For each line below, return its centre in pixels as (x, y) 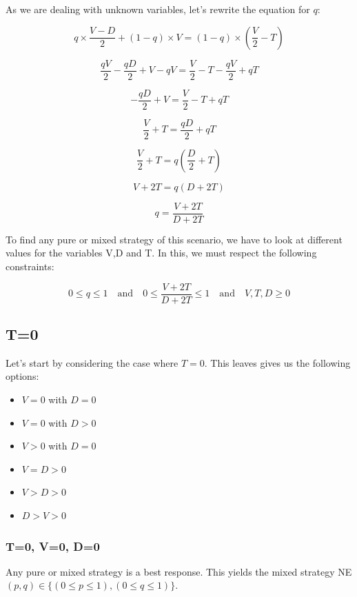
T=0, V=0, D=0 (53, 546)
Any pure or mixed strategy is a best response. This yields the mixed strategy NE (179, 571)
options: (22, 376)
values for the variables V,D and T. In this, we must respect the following (161, 253)
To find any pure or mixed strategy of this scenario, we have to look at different (174, 239)
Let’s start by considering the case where (92, 362)
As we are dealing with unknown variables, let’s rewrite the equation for (158, 9)
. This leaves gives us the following (277, 362)
